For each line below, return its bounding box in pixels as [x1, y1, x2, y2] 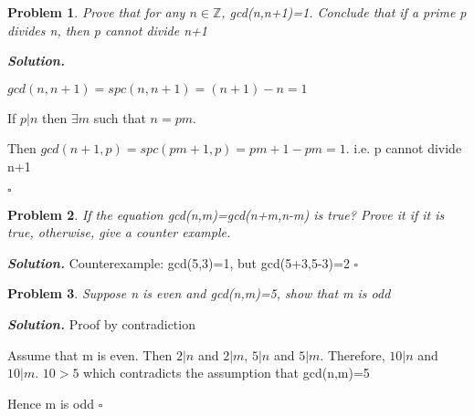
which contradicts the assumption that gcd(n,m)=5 [83, 363, 370, 382]
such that [93, 108, 146, 127]
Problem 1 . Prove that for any [7, 3, 185, 21]
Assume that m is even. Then [7, 345, 173, 364]
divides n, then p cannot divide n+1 [7, 20, 207, 39]
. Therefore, [320, 345, 385, 364]
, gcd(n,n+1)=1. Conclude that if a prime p [221, 3, 467, 21]
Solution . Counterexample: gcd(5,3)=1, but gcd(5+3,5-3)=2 [7, 253, 350, 272]
